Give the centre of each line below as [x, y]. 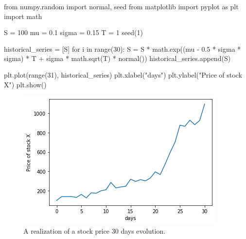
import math [23, 16]
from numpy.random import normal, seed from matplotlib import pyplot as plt [121, 6]
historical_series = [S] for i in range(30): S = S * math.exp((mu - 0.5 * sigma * [123, 49]
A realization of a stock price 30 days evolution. [95, 230]
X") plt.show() [25, 84]
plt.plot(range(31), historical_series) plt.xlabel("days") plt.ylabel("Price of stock [123, 74]
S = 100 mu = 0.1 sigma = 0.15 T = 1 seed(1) [73, 32]
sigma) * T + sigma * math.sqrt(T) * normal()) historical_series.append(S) [117, 58]
